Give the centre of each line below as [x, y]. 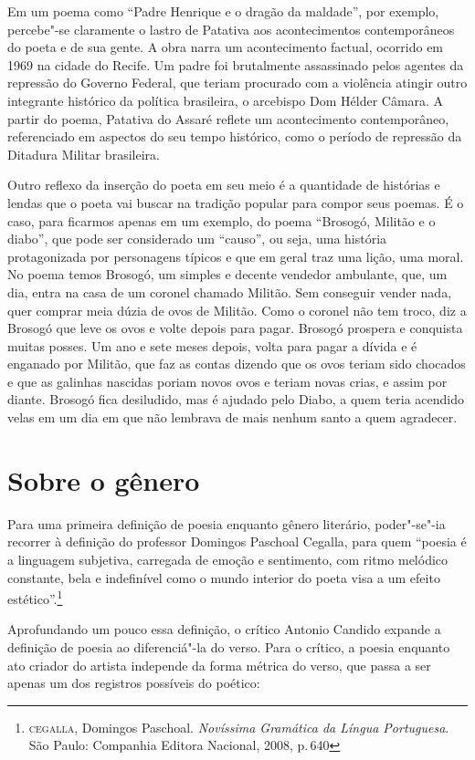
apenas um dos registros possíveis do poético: [134, 683]
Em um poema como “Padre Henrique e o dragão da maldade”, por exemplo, [223, 11]
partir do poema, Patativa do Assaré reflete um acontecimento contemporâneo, [228, 118]
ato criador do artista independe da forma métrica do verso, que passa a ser [219, 665]
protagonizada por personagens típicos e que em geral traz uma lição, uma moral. [236, 256]
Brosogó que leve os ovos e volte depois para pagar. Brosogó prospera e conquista [235, 328]
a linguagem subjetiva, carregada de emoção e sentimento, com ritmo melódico [228, 559]
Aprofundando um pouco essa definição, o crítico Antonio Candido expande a [224, 629]
